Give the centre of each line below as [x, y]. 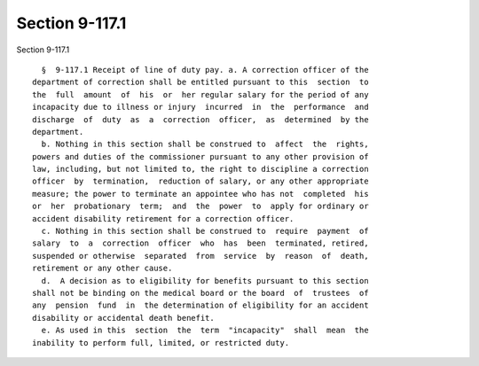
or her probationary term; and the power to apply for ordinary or [200, 206]
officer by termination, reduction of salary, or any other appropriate [200, 181]
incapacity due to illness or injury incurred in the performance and [200, 107]
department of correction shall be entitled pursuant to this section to [200, 82]
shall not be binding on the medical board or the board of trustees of [200, 293]
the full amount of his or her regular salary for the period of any [200, 94]
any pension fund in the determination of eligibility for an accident [200, 305]
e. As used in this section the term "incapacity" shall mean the [205, 331]
